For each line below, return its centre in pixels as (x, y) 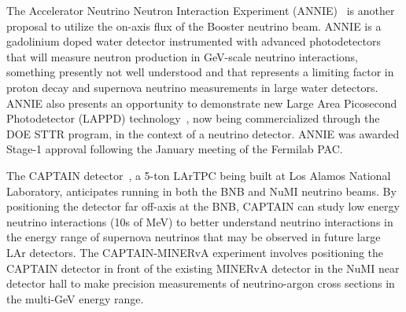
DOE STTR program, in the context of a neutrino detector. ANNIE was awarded (203, 133)
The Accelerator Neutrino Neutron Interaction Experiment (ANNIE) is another (201, 10)
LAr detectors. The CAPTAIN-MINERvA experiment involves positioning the (195, 252)
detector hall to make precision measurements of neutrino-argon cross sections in (201, 283)
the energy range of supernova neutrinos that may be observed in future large (194, 237)
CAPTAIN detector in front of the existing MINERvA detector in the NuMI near (203, 268)
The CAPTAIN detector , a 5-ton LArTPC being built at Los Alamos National (199, 175)
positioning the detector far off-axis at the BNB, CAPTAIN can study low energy (203, 206)
